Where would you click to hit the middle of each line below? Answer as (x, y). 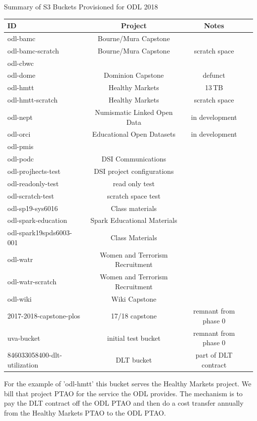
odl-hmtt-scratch (33, 100)
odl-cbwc (21, 63)
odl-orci (19, 134)
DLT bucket (134, 360)
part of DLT (214, 355)
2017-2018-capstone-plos (44, 316)
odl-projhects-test (34, 171)
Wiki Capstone (134, 298)
